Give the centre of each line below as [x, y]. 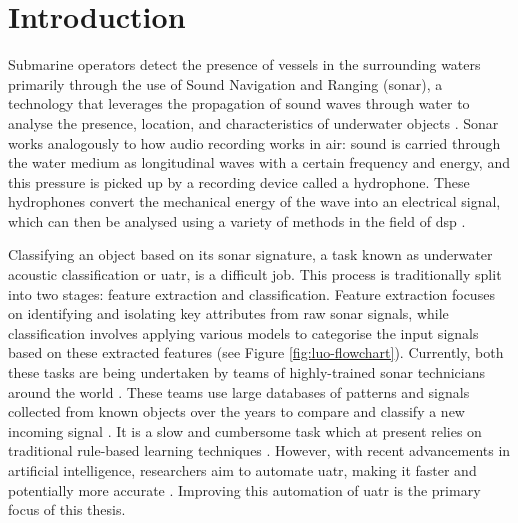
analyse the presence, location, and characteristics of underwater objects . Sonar [253, 122]
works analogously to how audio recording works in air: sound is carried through [254, 142]
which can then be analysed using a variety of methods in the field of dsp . [237, 220]
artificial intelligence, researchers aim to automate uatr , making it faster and [242, 470]
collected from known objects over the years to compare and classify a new [236, 411]
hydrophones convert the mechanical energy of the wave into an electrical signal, [254, 201]
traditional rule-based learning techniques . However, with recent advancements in [259, 450]
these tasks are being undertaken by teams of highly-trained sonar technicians [247, 372]
